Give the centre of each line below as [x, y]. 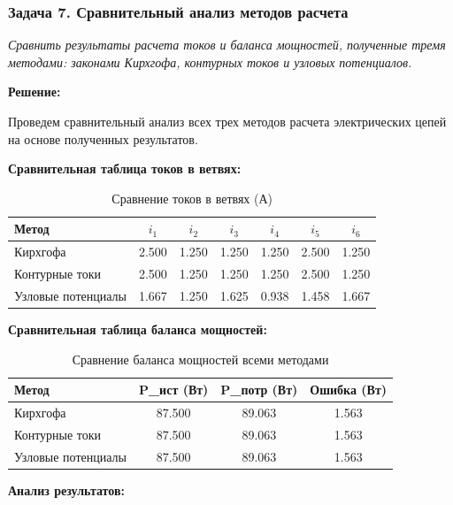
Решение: [35, 92]
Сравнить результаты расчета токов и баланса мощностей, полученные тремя [227, 45]
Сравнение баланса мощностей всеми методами [200, 359]
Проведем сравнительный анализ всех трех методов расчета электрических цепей [227, 121]
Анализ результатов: [66, 490]
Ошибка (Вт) [349, 390]
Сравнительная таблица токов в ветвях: [125, 168]
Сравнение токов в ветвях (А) [192, 198]
